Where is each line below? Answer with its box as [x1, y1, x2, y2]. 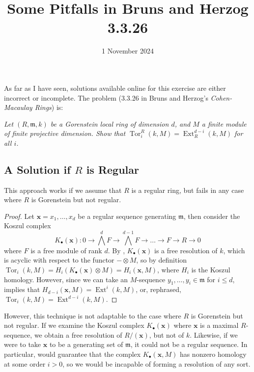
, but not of [149, 329, 184, 340]
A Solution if [4, 161, 71, 177]
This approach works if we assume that [4, 185, 122, 195]
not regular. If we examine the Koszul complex [4, 320, 144, 330]
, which [223, 245, 245, 255]
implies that [4, 284, 40, 294]
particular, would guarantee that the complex [4, 348, 141, 359]
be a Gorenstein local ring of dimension [50, 118, 169, 129]
